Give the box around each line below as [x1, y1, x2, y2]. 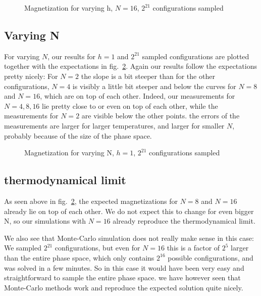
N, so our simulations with [4, 216, 86, 226]
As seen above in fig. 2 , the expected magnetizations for [4, 195, 178, 206]
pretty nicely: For [4, 70, 58, 81]
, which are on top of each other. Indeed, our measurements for [40, 91, 235, 101]
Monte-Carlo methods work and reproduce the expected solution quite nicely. [4, 282, 243, 292]
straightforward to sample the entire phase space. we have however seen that [4, 272, 241, 283]
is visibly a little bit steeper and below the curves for [72, 80, 236, 91]
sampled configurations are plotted [142, 51, 249, 61]
